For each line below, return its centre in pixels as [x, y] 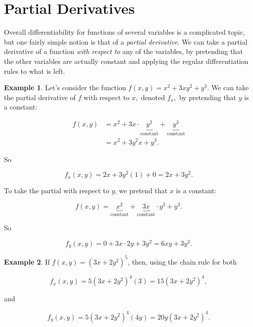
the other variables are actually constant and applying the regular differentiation [126, 61]
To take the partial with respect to [57, 191]
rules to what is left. [35, 71]
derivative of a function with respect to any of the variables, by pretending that [124, 51]
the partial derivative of [40, 97]
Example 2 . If [27, 261]
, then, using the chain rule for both [182, 261]
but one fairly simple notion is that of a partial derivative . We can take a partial [126, 41]
